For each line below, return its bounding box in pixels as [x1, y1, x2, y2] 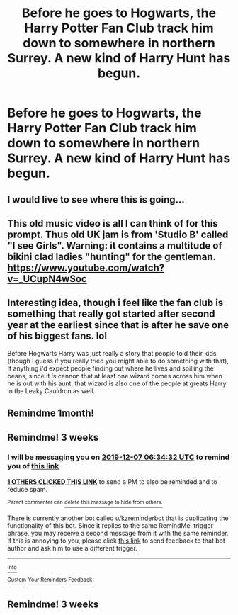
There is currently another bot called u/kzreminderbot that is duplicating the [7, 514, 229, 522]
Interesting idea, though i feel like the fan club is [7, 297, 224, 309]
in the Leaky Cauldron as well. [7, 386, 96, 395]
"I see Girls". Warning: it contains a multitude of [7, 239, 223, 252]
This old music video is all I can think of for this [7, 218, 218, 230]
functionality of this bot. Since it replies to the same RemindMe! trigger [7, 521, 214, 529]
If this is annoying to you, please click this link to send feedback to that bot [7, 536, 225, 545]
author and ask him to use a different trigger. [7, 543, 137, 552]
